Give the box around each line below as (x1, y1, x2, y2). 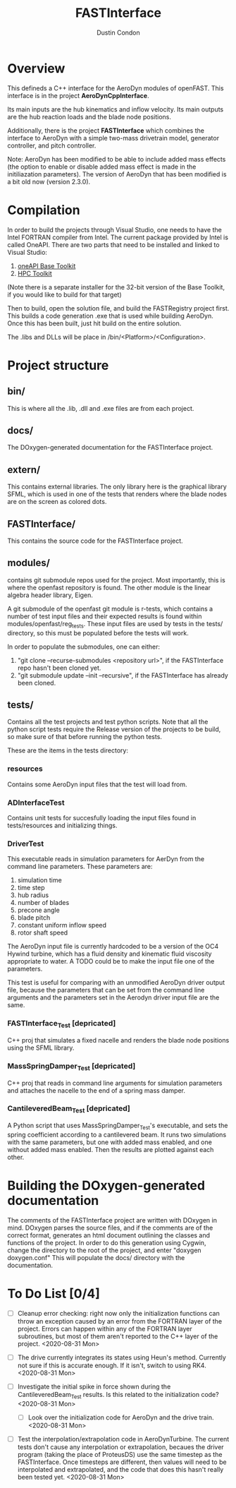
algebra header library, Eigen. (7, 591, 94, 599)
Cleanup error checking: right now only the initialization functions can (17, 1309, 220, 1317)
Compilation (7, 202, 80, 218)
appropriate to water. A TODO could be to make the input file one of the (7, 957, 215, 966)
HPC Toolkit (17, 269, 53, 277)
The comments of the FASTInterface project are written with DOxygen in (7, 1216, 217, 1224)
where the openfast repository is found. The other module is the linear (7, 583, 211, 592)
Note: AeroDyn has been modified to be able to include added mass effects (7, 155, 226, 163)
